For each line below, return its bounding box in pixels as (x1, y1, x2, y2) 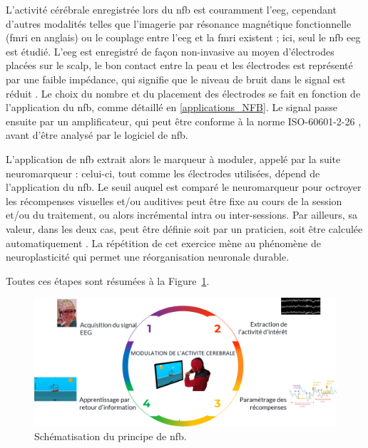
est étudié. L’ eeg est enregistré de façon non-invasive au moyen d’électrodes (6, 43, 334, 58)
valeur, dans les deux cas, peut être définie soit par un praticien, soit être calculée (6, 221, 363, 236)
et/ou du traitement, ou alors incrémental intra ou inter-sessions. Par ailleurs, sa (6, 207, 357, 222)
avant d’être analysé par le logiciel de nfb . (6, 127, 188, 142)
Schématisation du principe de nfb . (34, 429, 187, 444)
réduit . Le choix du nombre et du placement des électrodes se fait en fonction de (6, 85, 361, 100)
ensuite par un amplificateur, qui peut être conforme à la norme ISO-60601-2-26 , (6, 113, 362, 128)
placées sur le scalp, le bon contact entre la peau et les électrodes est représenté (6, 58, 353, 73)
